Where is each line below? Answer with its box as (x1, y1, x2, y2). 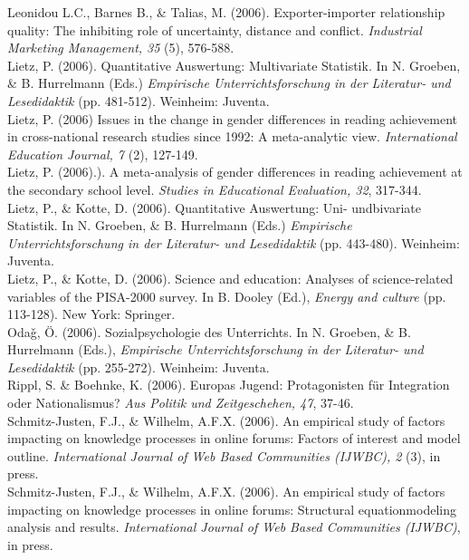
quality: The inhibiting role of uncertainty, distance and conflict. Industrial (7, 20, 422, 39)
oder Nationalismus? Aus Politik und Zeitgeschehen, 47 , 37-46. (7, 393, 354, 412)
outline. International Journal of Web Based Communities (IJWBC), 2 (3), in (7, 446, 441, 465)
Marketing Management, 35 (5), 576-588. (7, 38, 234, 57)
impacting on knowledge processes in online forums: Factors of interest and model (7, 429, 461, 448)
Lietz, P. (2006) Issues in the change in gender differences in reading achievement (7, 109, 457, 128)
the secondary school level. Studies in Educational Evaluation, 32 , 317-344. (7, 179, 422, 198)
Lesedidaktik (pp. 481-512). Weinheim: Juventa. (7, 91, 270, 110)
